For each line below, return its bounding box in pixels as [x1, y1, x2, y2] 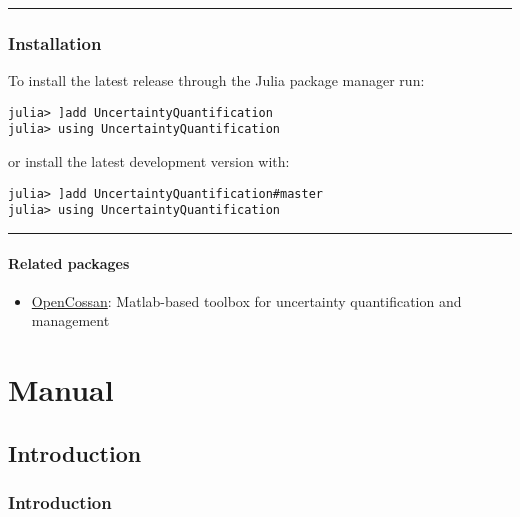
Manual [8, 369, 114, 410]
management [31, 310, 110, 331]
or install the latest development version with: [8, 151, 290, 172]
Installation [8, 30, 102, 55]
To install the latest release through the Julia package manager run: [8, 70, 425, 91]
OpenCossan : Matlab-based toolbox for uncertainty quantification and [31, 290, 462, 311]
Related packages [8, 252, 130, 273]
